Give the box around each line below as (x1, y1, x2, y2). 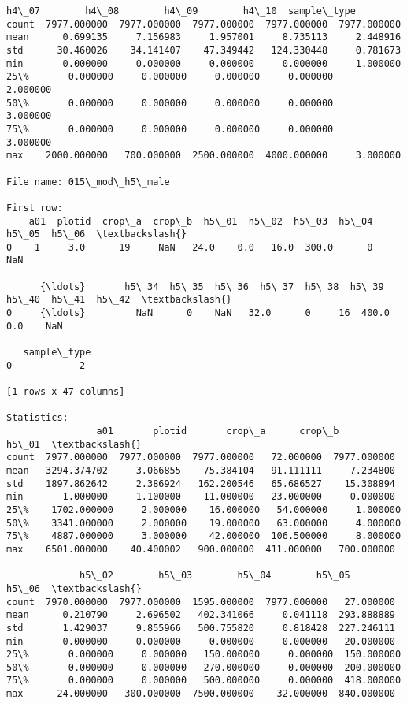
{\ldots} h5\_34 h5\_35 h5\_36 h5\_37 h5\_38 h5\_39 (39, 281, 384, 292)
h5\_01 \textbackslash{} (6, 438, 142, 450)
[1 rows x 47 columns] (6, 386, 125, 398)
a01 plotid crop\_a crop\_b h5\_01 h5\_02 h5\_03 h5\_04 (28, 215, 373, 227)
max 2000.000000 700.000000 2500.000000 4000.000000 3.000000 (6, 150, 401, 162)
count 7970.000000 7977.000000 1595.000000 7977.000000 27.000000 (6, 596, 395, 608)
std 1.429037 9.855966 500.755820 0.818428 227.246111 (6, 622, 395, 634)
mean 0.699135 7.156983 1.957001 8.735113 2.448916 (6, 32, 401, 43)
